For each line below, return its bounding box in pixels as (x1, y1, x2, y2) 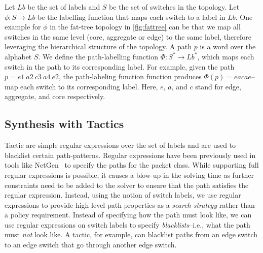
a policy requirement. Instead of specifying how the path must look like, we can (5, 209, 252, 220)
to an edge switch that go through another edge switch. (5, 239, 177, 250)
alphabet (5, 51, 32, 61)
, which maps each (197, 51, 254, 61)
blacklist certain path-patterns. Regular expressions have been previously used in (5, 149, 256, 160)
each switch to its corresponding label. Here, (20, 81, 158, 91)
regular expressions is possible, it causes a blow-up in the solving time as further (5, 169, 254, 180)
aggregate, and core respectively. (5, 91, 105, 102)
